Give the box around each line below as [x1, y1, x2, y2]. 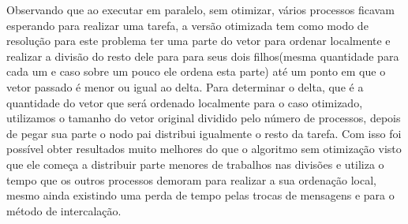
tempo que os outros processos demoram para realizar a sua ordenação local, [6, 171, 376, 188]
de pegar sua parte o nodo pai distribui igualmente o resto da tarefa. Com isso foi [6, 125, 402, 141]
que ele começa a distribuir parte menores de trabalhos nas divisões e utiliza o [6, 155, 384, 172]
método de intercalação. [6, 202, 122, 218]
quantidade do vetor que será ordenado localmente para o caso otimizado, [6, 94, 363, 110]
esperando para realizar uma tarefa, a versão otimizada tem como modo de [6, 17, 369, 33]
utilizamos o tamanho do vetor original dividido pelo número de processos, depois [6, 110, 401, 126]
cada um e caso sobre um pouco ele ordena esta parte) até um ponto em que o [6, 63, 386, 80]
